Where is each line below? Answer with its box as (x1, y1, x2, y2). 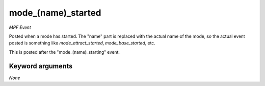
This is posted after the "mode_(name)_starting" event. (9, 49, 120, 55)
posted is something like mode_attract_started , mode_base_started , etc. (9, 40, 156, 46)
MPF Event (9, 24, 31, 30)
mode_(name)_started (9, 7, 102, 18)
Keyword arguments (9, 62, 73, 70)
